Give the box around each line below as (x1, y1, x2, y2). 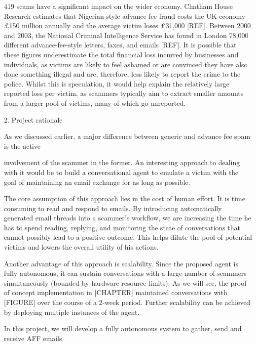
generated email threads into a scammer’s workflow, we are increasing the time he (4, 213, 251, 223)
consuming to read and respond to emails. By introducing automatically (4, 203, 222, 213)
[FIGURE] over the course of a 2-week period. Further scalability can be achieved (4, 297, 251, 307)
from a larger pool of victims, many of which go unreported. (4, 97, 186, 108)
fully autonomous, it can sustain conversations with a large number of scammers (4, 268, 247, 278)
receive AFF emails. (4, 333, 64, 343)
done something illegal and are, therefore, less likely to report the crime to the (4, 69, 241, 79)
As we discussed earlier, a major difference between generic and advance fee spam (4, 131, 251, 141)
